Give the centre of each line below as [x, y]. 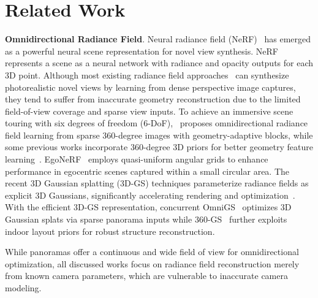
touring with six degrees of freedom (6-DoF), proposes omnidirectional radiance [157, 123]
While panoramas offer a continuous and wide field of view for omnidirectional [152, 252]
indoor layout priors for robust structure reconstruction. [110, 231]
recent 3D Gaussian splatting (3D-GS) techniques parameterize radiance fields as [157, 183]
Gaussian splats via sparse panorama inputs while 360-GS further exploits [146, 219]
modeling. [23, 288]
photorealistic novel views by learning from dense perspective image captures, [150, 87]
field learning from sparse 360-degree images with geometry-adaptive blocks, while [159, 135]
